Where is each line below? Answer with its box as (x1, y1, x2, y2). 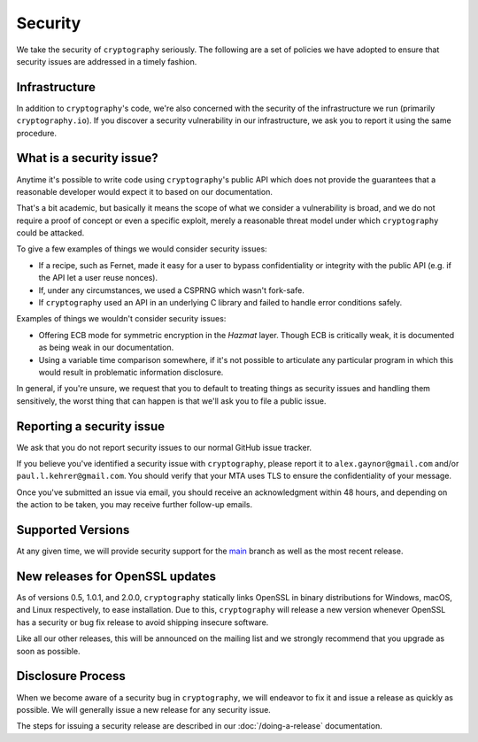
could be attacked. (16, 228, 85, 238)
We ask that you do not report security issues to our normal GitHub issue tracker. (16, 442, 312, 452)
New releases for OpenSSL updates (16, 568, 217, 584)
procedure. (16, 128, 58, 138)
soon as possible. (16, 645, 81, 656)
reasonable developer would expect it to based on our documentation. (16, 186, 274, 197)
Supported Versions (16, 522, 130, 537)
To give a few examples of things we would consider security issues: (16, 243, 267, 254)
